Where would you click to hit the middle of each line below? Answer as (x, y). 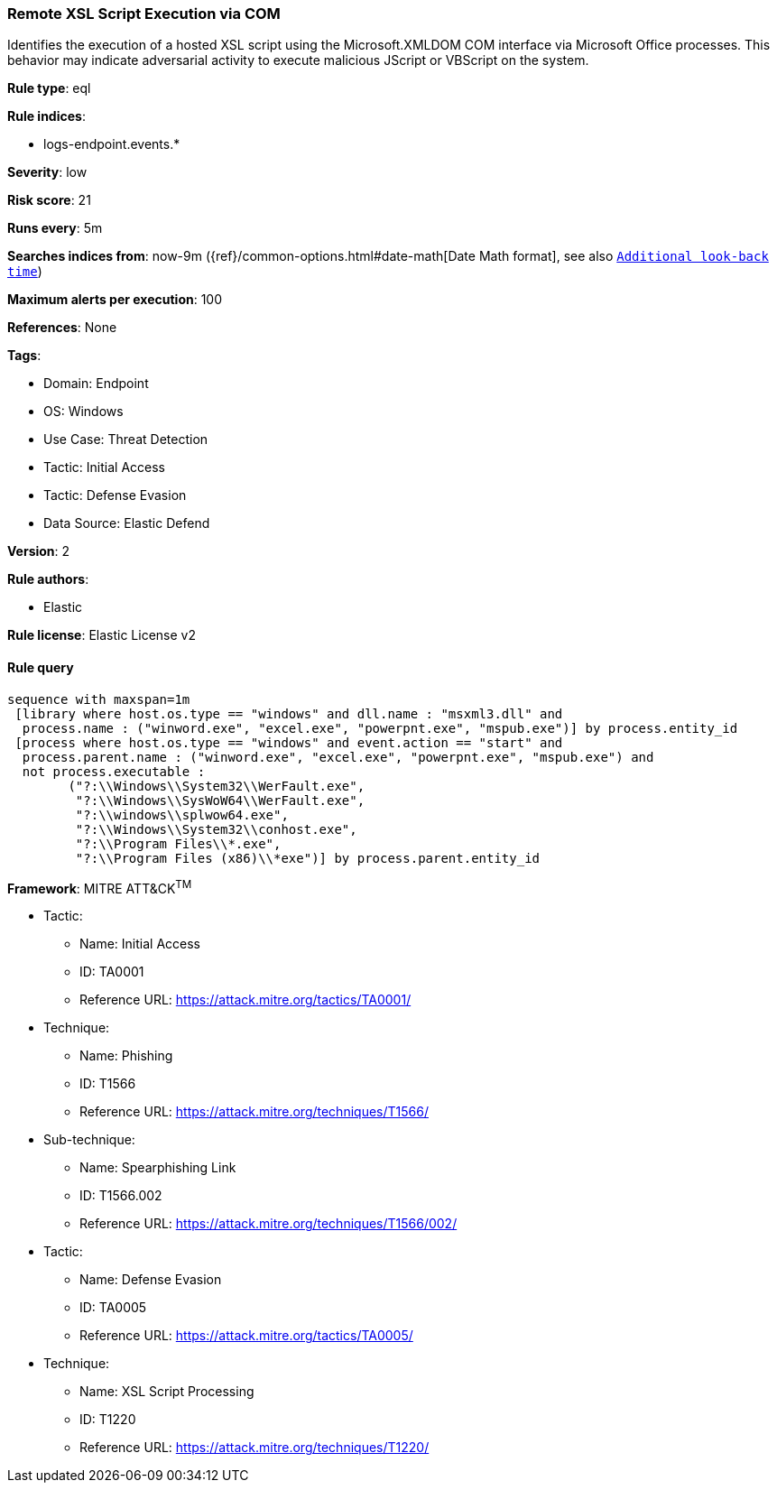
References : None (62, 328)
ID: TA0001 (112, 972)
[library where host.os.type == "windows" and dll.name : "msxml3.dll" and (289, 713)
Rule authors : (48, 579)
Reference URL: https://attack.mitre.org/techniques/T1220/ (254, 1448)
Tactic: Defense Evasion (115, 495)
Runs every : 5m (55, 228)
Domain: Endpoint (96, 384)
